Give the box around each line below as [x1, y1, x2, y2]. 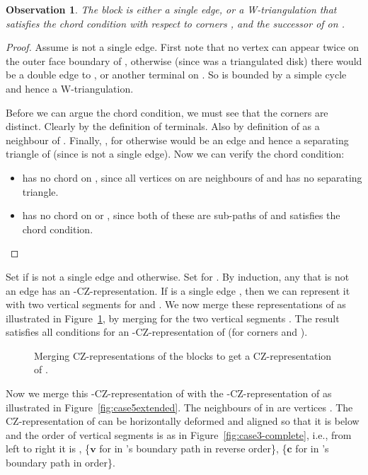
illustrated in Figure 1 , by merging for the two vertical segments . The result [6, 310, 340, 325]
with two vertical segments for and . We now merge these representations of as [6, 297, 346, 312]
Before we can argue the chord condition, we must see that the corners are [6, 105, 328, 119]
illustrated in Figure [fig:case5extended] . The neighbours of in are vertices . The [6, 399, 353, 414]
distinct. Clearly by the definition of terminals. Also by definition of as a [6, 119, 320, 134]
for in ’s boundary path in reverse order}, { [99, 441, 287, 456]
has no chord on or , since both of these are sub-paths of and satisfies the [22, 208, 340, 223]
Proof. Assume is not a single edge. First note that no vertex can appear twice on [6, 40, 360, 54]
